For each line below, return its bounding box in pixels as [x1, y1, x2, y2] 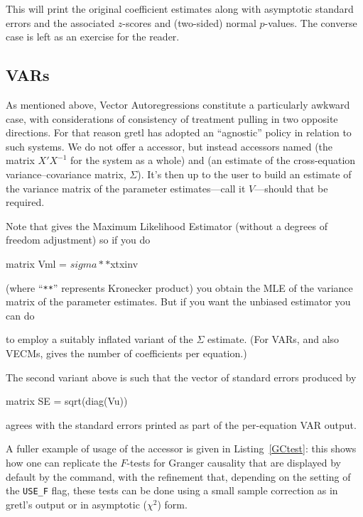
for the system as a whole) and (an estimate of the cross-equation [70, 153, 356, 168]
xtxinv [110, 256, 139, 271]
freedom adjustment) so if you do [6, 232, 151, 247]
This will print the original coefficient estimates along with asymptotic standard [6, 1, 354, 16]
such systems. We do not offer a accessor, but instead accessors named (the [6, 138, 333, 153]
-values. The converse [264, 15, 357, 30]
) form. [157, 496, 188, 511]
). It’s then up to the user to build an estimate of [137, 166, 352, 181]
